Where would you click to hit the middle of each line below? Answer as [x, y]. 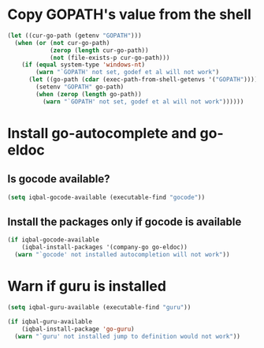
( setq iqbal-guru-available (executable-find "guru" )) [99, 307]
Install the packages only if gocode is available [125, 221]
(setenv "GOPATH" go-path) [80, 87]
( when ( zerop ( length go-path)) [89, 94]
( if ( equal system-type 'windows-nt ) [84, 65]
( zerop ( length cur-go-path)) [99, 50]
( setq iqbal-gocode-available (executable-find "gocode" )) [106, 197]
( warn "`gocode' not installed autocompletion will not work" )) [122, 255]
